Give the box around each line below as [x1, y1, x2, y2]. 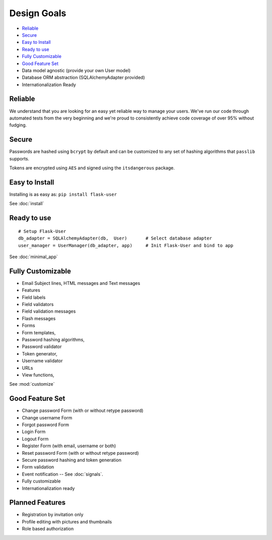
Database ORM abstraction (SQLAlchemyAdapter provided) [22, 75, 145, 81]
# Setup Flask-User [18, 228, 66, 234]
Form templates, [22, 329, 56, 335]
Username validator [22, 358, 63, 364]
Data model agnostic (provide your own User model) [22, 67, 131, 73]
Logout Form [22, 436, 49, 442]
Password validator [22, 343, 62, 350]
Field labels [22, 294, 46, 300]
